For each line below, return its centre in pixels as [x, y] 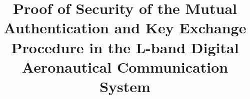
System [125, 86]
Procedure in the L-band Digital [125, 47]
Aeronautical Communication [125, 66]
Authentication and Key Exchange [125, 28]
